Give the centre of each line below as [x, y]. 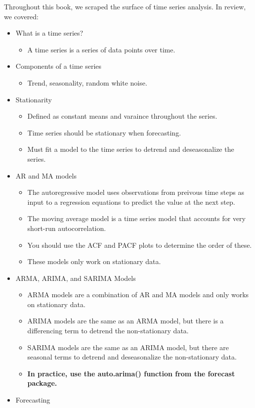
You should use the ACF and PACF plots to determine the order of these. [140, 245]
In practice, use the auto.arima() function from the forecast [131, 373]
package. [42, 383]
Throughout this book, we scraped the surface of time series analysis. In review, [125, 6]
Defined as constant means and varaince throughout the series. [122, 116]
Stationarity [34, 99]
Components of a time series [59, 66]
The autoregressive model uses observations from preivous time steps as [136, 192]
